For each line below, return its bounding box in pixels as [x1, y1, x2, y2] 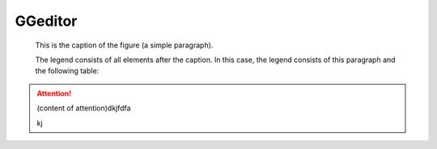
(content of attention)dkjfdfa [36, 103, 131, 113]
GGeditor [15, 12, 78, 30]
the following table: [35, 66, 100, 76]
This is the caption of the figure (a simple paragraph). [35, 40, 214, 50]
